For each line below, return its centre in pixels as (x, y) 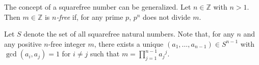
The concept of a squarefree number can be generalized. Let (98, 7)
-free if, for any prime (90, 17)
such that (105, 54)
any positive (23, 43)
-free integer (67, 43)
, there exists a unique (129, 43)
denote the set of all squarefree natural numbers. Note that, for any (129, 34)
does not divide (167, 17)
